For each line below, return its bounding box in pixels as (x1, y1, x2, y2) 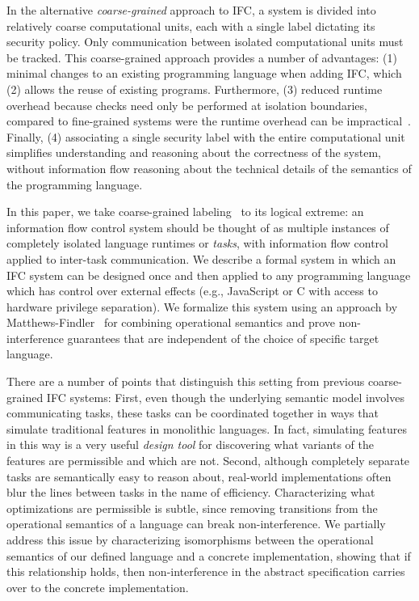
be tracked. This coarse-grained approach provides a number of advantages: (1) (6, 49, 397, 66)
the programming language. (6, 176, 143, 193)
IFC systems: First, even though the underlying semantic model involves (46, 388, 404, 405)
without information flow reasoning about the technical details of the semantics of (6, 159, 412, 176)
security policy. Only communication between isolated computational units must (6, 33, 404, 50)
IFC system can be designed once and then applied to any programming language (6, 266, 411, 283)
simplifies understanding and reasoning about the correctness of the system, (6, 144, 381, 161)
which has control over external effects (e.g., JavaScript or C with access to (6, 282, 378, 299)
